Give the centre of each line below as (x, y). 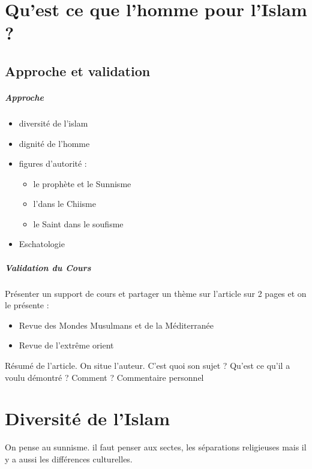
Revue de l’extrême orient (66, 345)
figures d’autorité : (53, 163)
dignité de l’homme (54, 143)
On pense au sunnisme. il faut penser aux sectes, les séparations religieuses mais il (156, 447)
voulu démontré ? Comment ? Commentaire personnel (104, 377)
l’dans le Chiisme (64, 204)
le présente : (27, 305)
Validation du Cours (48, 267)
